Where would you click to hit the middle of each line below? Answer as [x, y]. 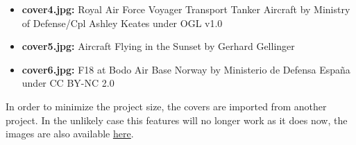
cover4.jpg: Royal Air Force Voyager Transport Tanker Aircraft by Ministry [186, 9]
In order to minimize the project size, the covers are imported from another [166, 106]
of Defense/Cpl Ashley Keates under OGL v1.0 [122, 23]
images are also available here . [70, 134]
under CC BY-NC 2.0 [68, 83]
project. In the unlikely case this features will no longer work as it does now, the [177, 120]
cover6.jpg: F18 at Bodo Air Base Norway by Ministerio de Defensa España [186, 69]
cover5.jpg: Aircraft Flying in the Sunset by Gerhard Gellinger [158, 46]
